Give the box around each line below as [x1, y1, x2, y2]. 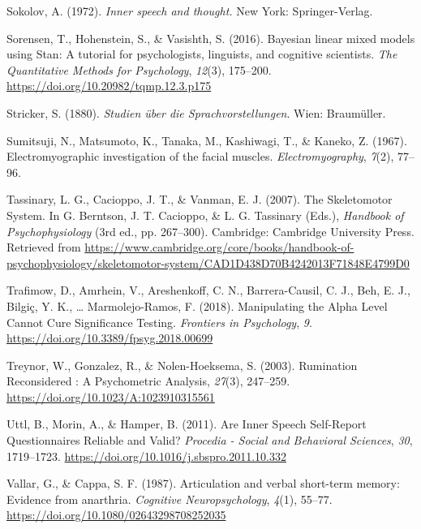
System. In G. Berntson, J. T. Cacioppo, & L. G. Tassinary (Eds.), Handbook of [6, 206, 404, 223]
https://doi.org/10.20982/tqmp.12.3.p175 [6, 77, 212, 94]
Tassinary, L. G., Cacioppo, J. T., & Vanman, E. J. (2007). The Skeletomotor [6, 191, 393, 208]
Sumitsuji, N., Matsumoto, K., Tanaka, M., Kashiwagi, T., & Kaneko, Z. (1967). [6, 131, 407, 148]
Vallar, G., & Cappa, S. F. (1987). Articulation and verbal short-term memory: [6, 475, 400, 492]
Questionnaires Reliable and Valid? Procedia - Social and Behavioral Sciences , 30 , [6, 432, 413, 449]
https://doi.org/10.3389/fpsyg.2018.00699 [6, 329, 213, 346]
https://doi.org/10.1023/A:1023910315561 [6, 388, 215, 405]
